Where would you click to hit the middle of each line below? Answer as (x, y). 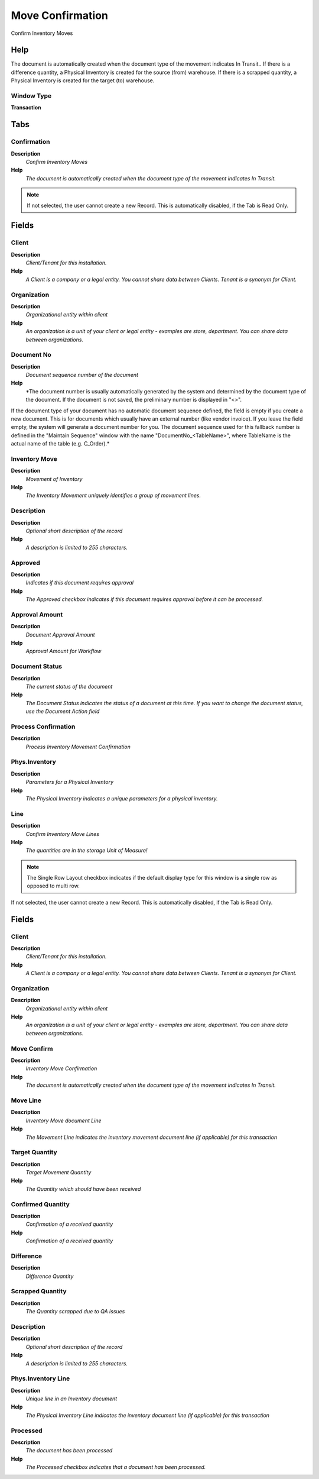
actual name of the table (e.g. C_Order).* (60, 444)
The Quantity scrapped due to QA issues (75, 1312)
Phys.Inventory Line (40, 1378)
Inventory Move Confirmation (61, 1068)
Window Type (31, 96)
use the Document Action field (63, 711)
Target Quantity (34, 1152)
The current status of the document (69, 686)
